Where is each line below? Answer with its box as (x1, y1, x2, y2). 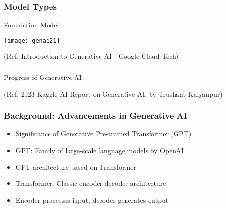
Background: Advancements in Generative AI (4, 109, 188, 122)
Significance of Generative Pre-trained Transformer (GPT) (15, 129, 192, 139)
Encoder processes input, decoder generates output (15, 194, 169, 205)
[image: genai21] (4, 37, 60, 44)
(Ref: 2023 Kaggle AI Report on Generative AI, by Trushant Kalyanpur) (4, 88, 223, 99)
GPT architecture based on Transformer (15, 161, 136, 172)
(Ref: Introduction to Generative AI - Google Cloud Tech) (4, 51, 179, 61)
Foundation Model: (4, 20, 61, 30)
